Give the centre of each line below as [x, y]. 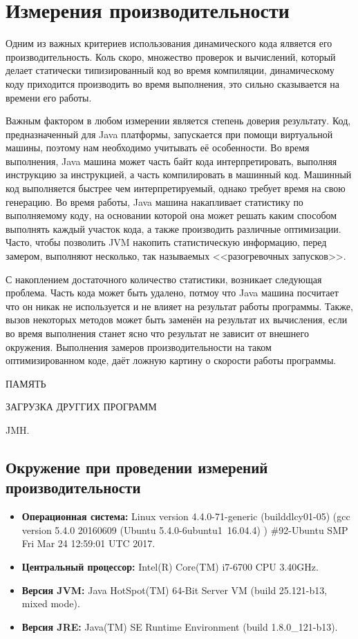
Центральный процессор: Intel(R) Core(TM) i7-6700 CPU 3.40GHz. [170, 566]
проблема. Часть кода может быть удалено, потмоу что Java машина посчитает [172, 293]
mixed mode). [51, 603]
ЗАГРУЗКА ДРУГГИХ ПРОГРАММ [81, 407]
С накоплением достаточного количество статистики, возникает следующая [164, 279]
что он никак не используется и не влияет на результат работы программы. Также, [179, 306]
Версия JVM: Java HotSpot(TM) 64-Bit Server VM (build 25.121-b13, [175, 590]
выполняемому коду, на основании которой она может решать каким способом [171, 215]
